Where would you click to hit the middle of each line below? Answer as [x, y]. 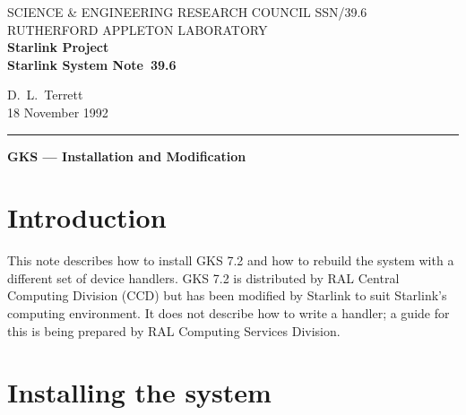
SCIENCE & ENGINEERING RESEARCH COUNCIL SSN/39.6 [187, 12]
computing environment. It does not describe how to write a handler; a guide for [229, 313]
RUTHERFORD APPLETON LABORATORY [138, 29]
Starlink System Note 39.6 [92, 64]
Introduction [87, 217]
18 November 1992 [58, 112]
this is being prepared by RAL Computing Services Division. [174, 330]
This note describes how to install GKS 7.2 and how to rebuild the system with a [231, 260]
